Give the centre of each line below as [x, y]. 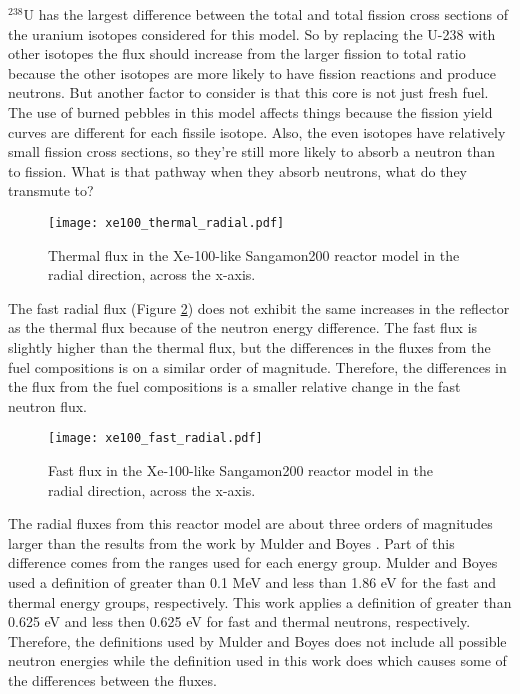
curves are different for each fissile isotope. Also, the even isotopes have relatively [257, 131]
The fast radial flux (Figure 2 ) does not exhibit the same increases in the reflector [259, 307]
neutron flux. [48, 405]
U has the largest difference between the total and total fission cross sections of [265, 14]
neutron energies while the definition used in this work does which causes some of [257, 660]
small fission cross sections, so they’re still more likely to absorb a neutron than [252, 151]
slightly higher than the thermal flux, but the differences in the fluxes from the [249, 346]
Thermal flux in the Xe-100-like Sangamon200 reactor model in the [254, 254]
